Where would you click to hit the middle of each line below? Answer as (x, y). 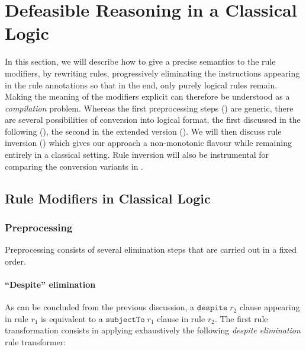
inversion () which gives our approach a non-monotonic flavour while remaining (148, 143)
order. (15, 261)
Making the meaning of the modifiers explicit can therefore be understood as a (147, 96)
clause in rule (181, 318)
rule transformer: (36, 342)
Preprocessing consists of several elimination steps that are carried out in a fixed (151, 249)
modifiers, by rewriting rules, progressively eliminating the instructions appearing (152, 73)
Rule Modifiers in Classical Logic (108, 198)
